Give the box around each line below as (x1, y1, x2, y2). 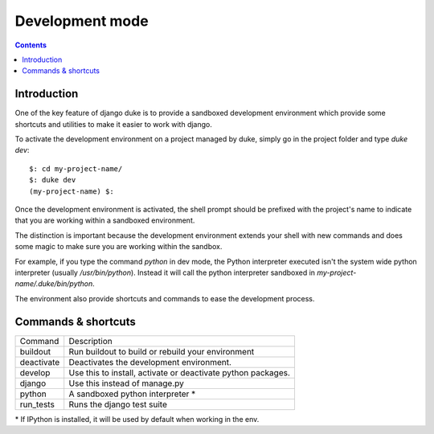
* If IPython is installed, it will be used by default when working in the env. (14, 414, 260, 424)
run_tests (19, 399, 55, 410)
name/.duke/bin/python (14, 279, 93, 289)
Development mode (14, 12, 149, 30)
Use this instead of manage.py (68, 378, 185, 389)
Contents (14, 40, 47, 50)
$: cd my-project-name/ (29, 164, 123, 173)
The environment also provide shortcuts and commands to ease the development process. (14, 293, 315, 303)
